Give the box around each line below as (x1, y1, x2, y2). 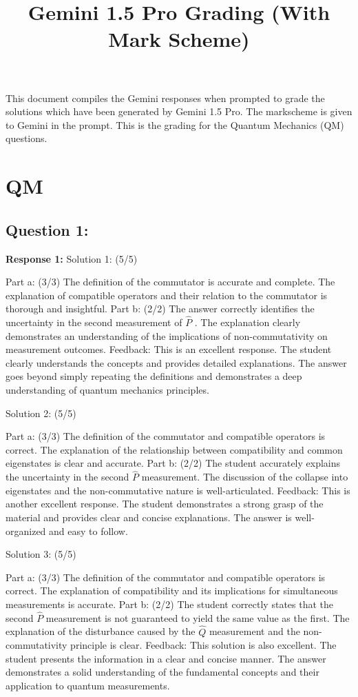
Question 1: (6, 219, 89, 240)
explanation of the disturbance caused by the (6, 624, 196, 638)
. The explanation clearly (194, 315, 301, 330)
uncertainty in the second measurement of (6, 315, 182, 330)
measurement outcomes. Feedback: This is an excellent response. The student (6, 342, 332, 356)
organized (6, 523, 46, 538)
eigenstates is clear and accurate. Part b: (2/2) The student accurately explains (6, 456, 341, 470)
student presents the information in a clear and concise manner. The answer (6, 651, 326, 665)
